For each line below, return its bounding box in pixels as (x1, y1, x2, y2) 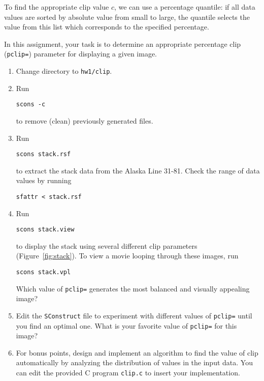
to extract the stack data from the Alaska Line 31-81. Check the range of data (16, 165, 260, 175)
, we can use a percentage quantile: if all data (114, 2, 255, 12)
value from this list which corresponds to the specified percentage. (4, 21, 209, 32)
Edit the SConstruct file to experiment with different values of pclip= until (16, 310, 252, 320)
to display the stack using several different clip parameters (16, 240, 197, 251)
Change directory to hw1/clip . (16, 66, 112, 76)
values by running (16, 175, 72, 186)
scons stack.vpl (16, 269, 71, 276)
